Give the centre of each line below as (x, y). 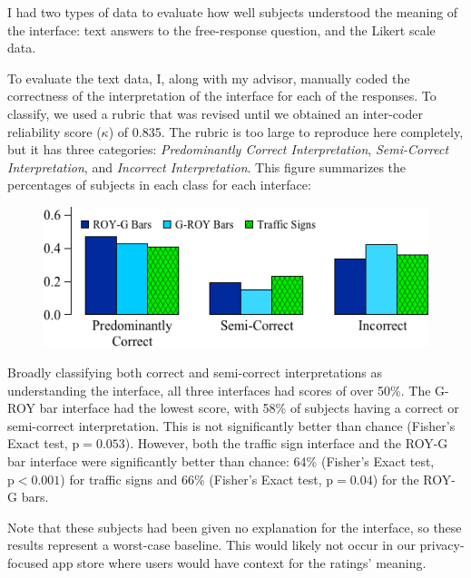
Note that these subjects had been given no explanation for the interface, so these (235, 527)
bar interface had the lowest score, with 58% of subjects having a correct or (249, 408)
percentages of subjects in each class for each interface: (159, 185)
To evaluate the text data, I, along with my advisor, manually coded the (209, 78)
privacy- (442, 545)
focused (28, 562)
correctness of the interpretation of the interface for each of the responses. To (222, 96)
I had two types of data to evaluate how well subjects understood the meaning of (233, 12)
